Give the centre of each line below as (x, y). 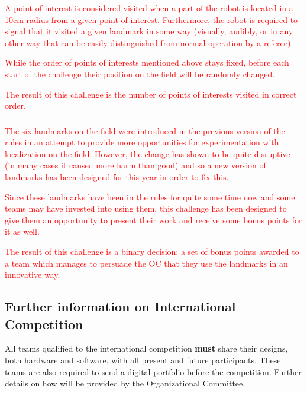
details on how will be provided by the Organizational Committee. (125, 383)
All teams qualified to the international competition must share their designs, (146, 348)
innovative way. (33, 275)
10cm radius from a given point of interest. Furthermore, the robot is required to (151, 19)
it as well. (22, 231)
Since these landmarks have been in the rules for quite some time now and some (150, 197)
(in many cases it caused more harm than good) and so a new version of (135, 165)
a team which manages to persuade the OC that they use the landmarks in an (146, 263)
